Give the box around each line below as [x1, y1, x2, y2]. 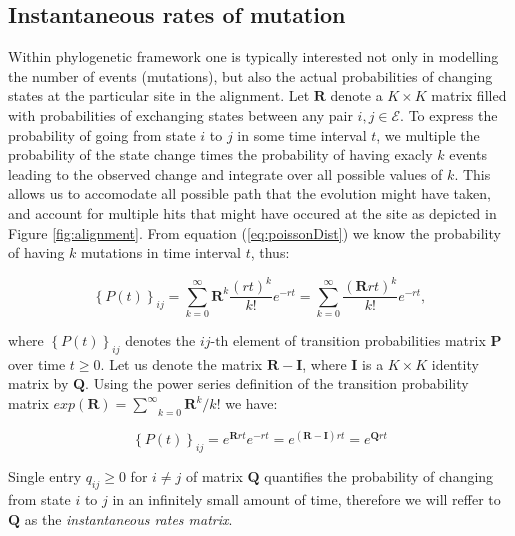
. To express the [400, 104, 498, 125]
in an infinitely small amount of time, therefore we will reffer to [112, 488, 501, 509]
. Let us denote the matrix [100, 353, 263, 374]
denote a [330, 85, 383, 106]
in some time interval [237, 124, 367, 145]
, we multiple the [376, 124, 480, 145]
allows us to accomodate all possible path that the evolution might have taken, [8, 183, 491, 204]
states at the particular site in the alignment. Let [8, 85, 310, 106]
